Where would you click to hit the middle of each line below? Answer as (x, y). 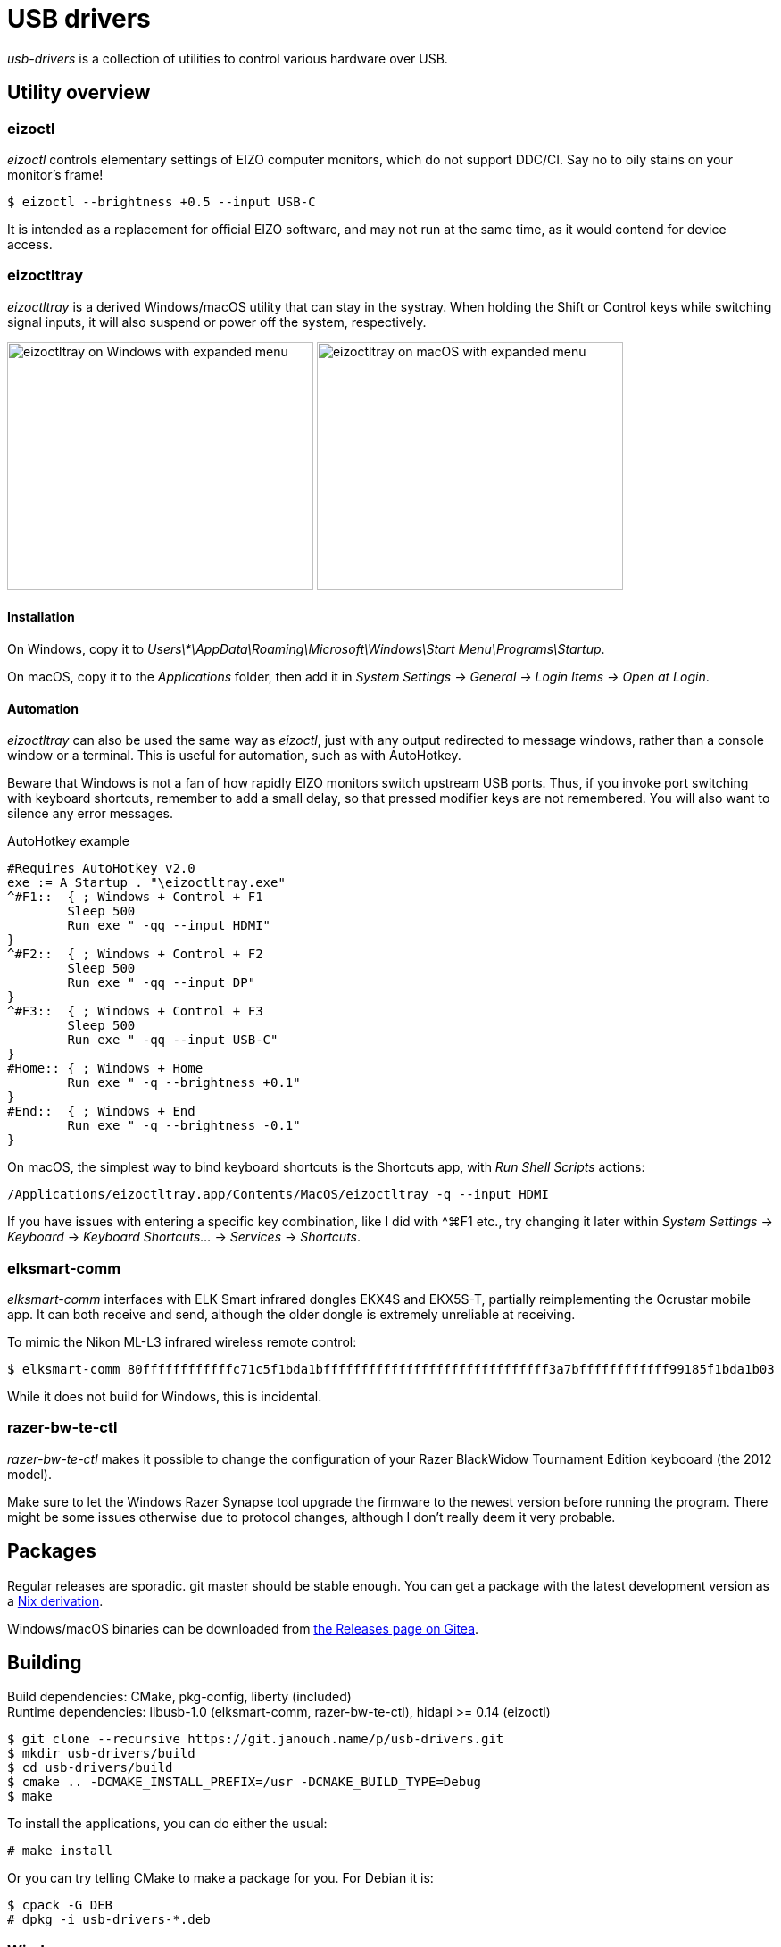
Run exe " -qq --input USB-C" (173, 1040)
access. (30, 244)
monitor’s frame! (55, 174)
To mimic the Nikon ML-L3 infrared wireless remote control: (182, 1341)
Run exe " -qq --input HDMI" (169, 926)
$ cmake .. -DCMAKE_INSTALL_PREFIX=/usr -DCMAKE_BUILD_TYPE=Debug (245, 1782)
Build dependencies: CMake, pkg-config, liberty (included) (179, 1697)
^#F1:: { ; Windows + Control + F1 (135, 897)
